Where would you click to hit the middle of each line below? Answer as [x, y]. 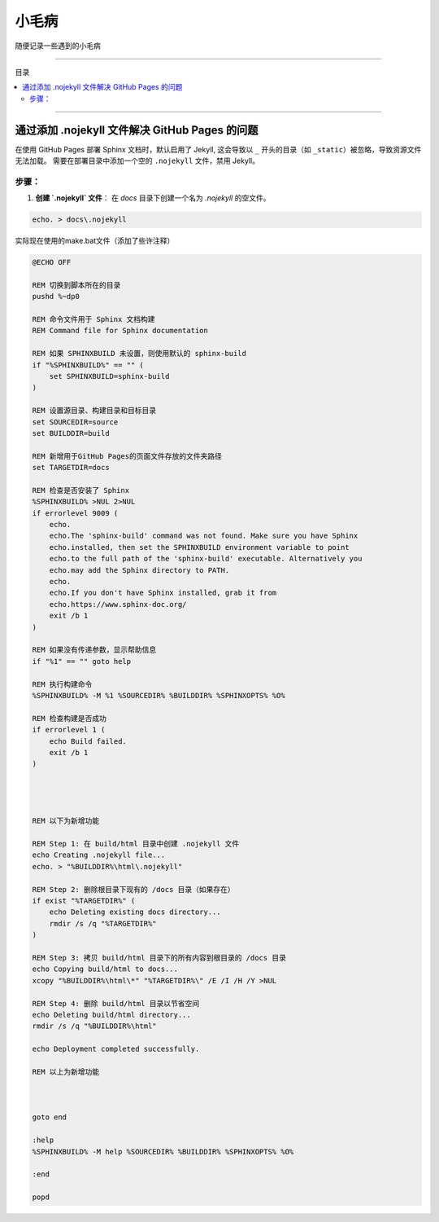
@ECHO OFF [52, 262]
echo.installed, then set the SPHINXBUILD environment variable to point [199, 547]
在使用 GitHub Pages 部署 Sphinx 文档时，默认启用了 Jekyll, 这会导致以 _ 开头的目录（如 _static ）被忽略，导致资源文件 [218, 149]
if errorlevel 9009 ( [75, 513]
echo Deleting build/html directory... [111, 1015]
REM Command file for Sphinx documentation [120, 331]
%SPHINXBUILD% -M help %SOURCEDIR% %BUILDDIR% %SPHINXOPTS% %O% [163, 1152]
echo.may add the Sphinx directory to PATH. [139, 570]
